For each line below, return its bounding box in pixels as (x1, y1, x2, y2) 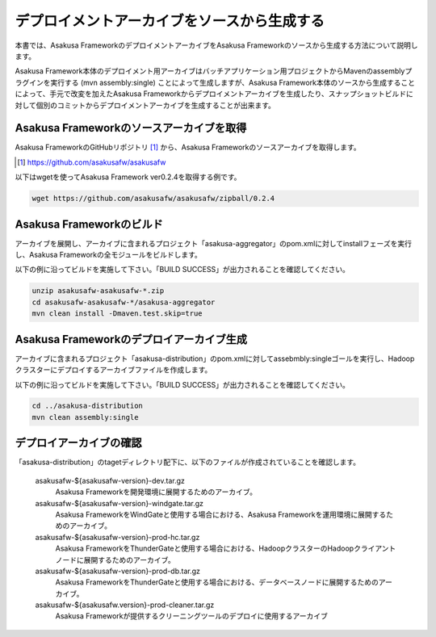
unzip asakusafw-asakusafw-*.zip (31, 287, 165, 295)
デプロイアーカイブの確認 (15, 436, 142, 450)
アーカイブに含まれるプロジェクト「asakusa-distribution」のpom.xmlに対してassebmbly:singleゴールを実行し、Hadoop (15, 354, 415, 363)
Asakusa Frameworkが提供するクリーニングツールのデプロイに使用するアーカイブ (55, 611, 329, 621)
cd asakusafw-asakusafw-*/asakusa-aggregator (31, 297, 216, 307)
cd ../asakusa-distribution (31, 401, 143, 411)
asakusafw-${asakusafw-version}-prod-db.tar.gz (35, 566, 201, 576)
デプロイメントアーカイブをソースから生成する (15, 12, 325, 30)
